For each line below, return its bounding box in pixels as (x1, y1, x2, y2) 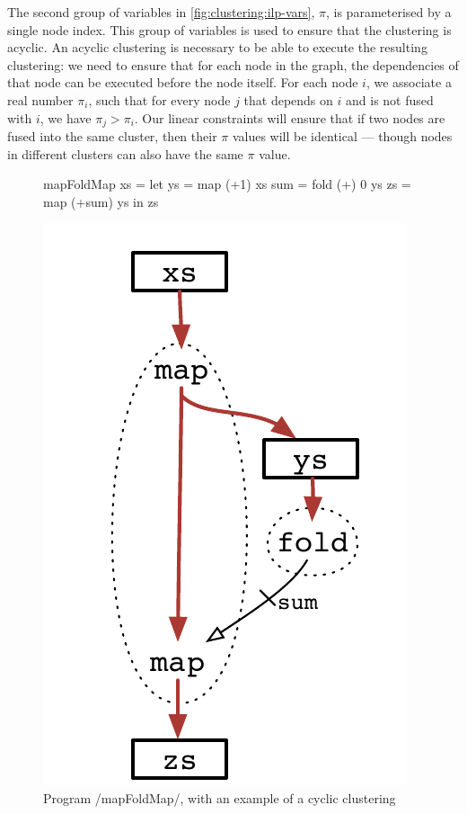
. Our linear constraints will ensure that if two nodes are (134, 108, 445, 127)
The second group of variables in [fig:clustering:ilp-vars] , (7, 3, 315, 21)
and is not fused (346, 90, 434, 109)
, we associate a (366, 73, 452, 92)
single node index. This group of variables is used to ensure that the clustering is (7, 20, 452, 39)
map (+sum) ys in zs (43, 192, 159, 210)
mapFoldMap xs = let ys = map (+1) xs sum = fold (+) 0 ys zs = (43, 174, 411, 193)
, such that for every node (88, 90, 231, 109)
